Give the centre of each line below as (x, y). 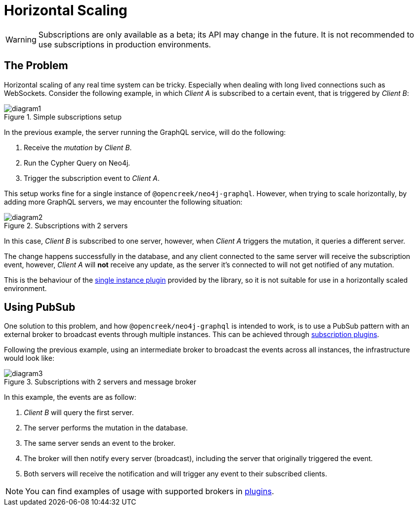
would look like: (29, 358)
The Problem (36, 66)
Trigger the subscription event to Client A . (92, 178)
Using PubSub (40, 307)
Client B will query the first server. (79, 413)
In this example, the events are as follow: (70, 397)
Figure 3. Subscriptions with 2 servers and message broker (100, 382)
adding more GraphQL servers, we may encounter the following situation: (123, 202)
